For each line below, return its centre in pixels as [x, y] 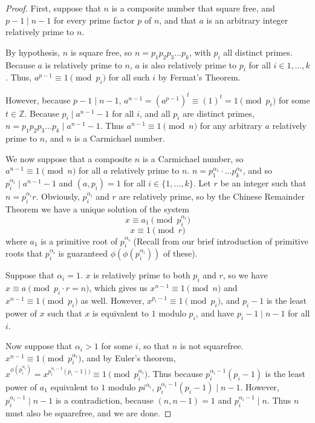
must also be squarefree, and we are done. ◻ [89, 412]
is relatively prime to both [142, 275]
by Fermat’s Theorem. [199, 77]
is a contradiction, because [104, 400]
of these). [180, 253]
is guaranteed [83, 253]
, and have [215, 313]
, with [200, 52]
